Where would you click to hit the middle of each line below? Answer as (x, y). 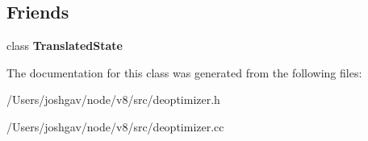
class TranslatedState (65, 46)
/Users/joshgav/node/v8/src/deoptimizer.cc (115, 126)
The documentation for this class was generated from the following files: (184, 72)
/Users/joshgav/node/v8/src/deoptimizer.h (113, 100)
